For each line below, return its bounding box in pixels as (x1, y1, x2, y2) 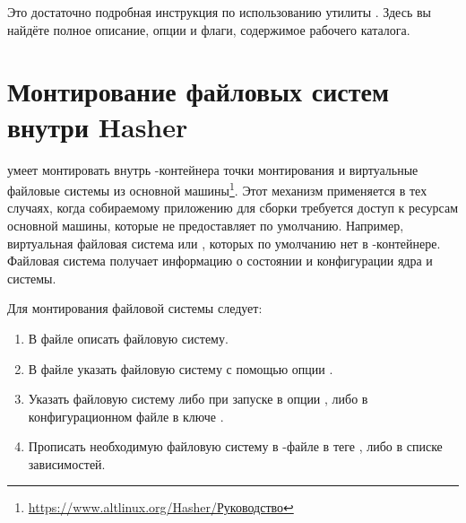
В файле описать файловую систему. (28, 328, 229, 347)
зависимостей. (28, 454, 106, 473)
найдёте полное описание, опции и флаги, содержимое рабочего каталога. (7, 20, 410, 39)
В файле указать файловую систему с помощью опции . (28, 359, 333, 378)
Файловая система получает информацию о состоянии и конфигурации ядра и (7, 251, 433, 270)
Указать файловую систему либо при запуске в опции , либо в (28, 389, 368, 408)
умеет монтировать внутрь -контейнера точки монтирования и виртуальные (7, 160, 419, 179)
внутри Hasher (7, 108, 188, 144)
